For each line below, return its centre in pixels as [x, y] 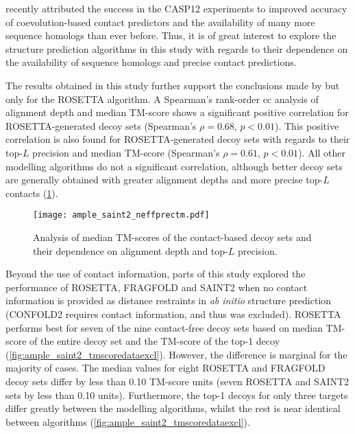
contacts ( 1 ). [32, 193]
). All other [322, 152]
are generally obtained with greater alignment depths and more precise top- [164, 180]
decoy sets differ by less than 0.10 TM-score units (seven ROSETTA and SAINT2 [177, 381]
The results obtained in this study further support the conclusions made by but [173, 85]
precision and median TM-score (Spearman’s [126, 152]
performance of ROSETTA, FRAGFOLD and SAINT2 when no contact [157, 287]
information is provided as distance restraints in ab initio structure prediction [169, 300]
